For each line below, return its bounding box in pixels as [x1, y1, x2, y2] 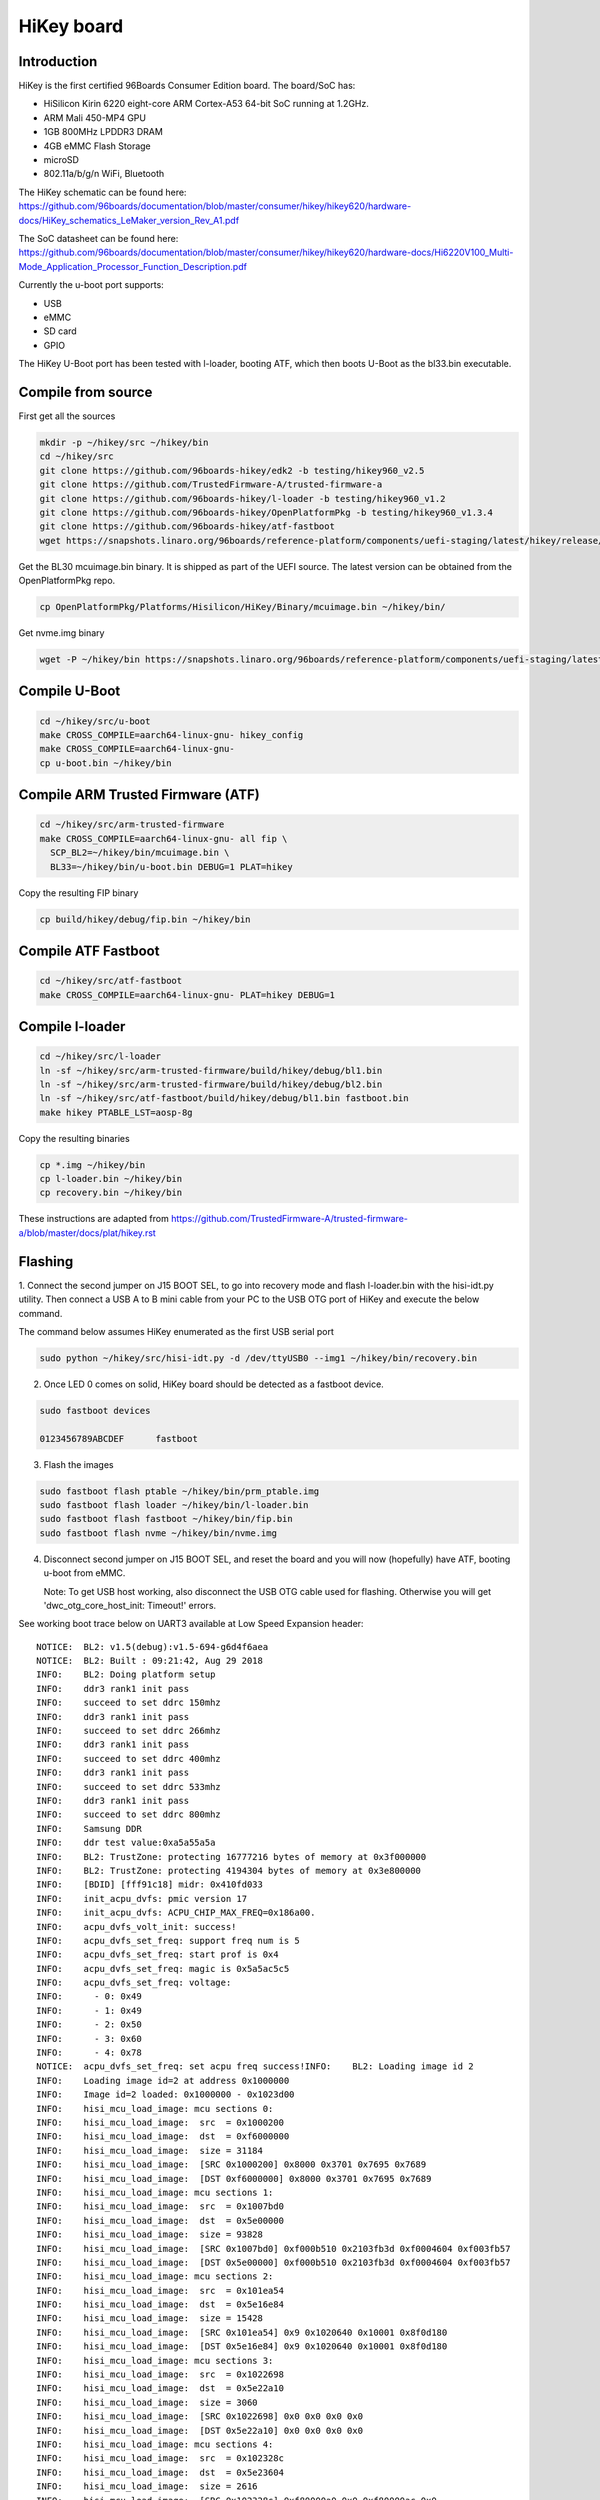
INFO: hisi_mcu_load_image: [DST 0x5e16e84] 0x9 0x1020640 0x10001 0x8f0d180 [36, 2341, 448, 2352]
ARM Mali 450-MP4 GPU [43, 111, 147, 124]
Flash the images [43, 1458, 114, 1470]
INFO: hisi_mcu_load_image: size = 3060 [36, 2396, 259, 2408]
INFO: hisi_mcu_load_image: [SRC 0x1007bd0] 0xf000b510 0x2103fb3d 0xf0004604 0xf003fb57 [36, 2243, 511, 2254]
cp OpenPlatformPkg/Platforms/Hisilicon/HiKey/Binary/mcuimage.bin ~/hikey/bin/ [39, 601, 446, 613]
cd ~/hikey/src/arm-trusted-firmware [39, 819, 225, 830]
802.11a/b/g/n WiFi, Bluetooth [43, 168, 165, 180]
